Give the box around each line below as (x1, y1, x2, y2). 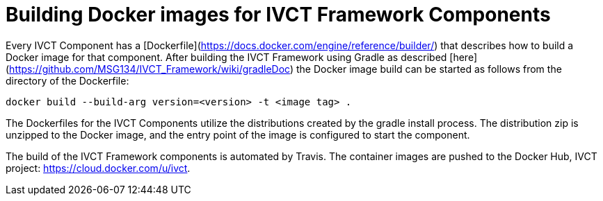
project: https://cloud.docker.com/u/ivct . (6, 161, 191, 174)
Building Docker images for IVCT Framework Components (6, 3, 551, 26)
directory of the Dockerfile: (6, 74, 129, 87)
